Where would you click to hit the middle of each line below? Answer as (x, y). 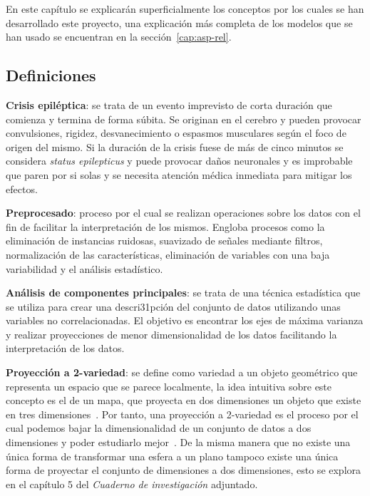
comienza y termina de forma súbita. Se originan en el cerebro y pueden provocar (184, 119)
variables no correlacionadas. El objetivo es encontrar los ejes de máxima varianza (185, 320)
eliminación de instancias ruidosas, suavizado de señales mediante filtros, (164, 241)
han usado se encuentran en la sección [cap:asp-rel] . (119, 37)
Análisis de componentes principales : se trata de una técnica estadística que (183, 293)
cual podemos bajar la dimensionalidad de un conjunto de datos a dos (159, 428)
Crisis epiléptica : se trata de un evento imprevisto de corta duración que (169, 104)
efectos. (22, 188)
